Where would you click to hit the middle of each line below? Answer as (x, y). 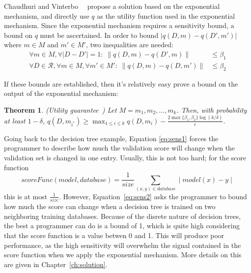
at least (15, 120)
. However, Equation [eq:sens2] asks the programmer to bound (153, 196)
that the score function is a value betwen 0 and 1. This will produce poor (114, 235)
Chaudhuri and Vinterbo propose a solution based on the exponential (112, 6)
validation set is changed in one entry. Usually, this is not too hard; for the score (125, 157)
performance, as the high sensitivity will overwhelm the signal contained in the (123, 245)
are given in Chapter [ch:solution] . (56, 264)
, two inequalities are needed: (130, 45)
